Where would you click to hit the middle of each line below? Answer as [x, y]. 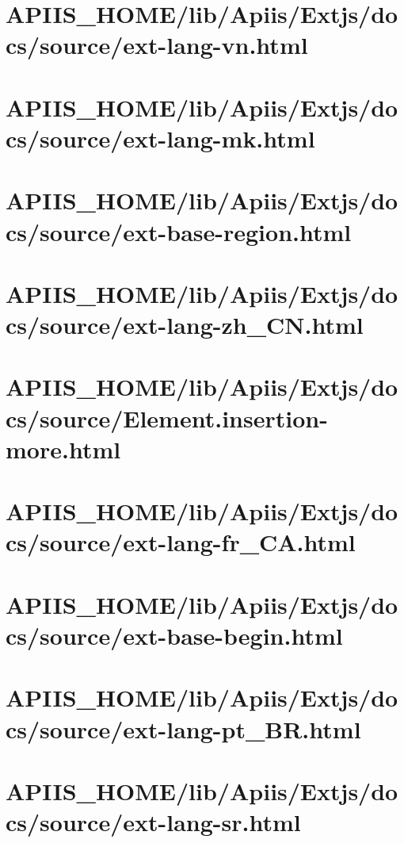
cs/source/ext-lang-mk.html [160, 138]
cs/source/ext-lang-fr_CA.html [181, 542]
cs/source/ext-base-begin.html [174, 635]
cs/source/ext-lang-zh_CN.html [185, 325]
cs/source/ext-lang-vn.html [157, 45]
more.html [63, 448]
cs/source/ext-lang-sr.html [153, 822]
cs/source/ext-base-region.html [179, 231]
